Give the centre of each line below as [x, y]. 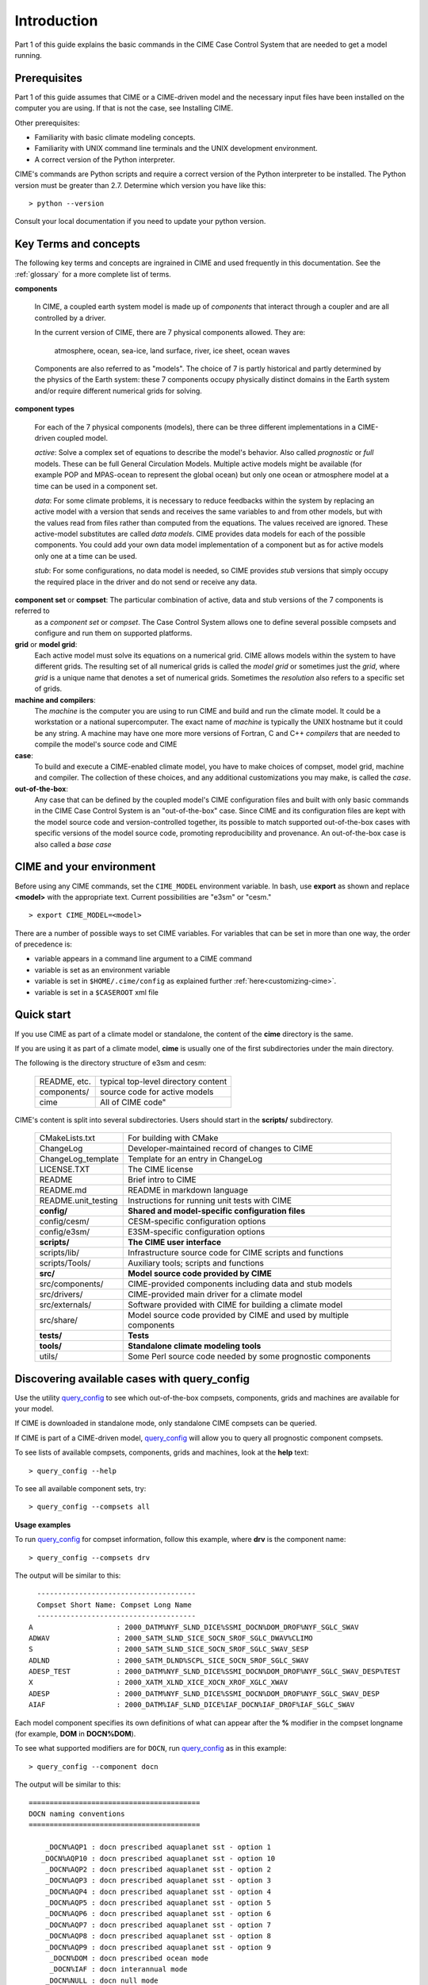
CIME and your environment [85, 867]
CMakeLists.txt [67, 1138]
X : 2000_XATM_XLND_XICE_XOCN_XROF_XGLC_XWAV [159, 1682]
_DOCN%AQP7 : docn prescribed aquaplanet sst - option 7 [158, 1925]
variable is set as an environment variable [102, 969]
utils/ [49, 1356]
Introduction [56, 21]
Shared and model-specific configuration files [216, 1211]
